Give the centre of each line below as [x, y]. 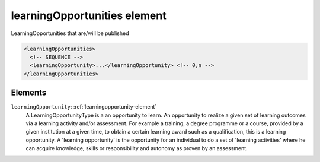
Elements [29, 93]
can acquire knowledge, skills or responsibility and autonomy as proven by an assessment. [137, 148]
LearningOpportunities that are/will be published [70, 33]
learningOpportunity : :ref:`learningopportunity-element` [84, 107]
